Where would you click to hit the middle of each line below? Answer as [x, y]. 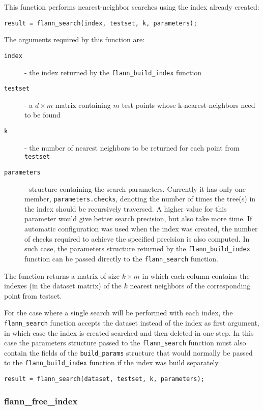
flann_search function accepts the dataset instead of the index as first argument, [132, 322]
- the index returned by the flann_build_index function [113, 72]
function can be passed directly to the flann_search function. [121, 258]
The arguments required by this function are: [75, 39]
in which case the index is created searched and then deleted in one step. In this [129, 332]
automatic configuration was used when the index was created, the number [141, 228]
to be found [42, 115]
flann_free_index [41, 401]
